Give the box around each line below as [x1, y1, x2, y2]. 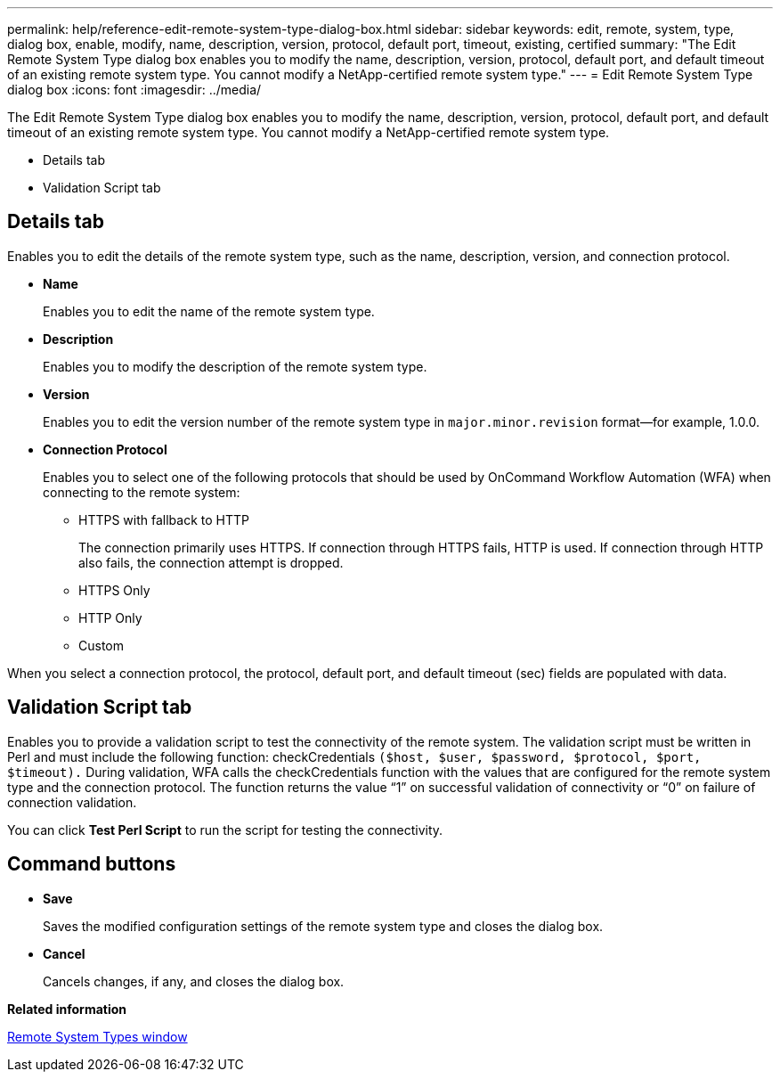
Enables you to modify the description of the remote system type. [43, 358, 427, 374]
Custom [78, 637, 124, 653]
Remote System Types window [7, 1028, 188, 1044]
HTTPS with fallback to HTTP [78, 511, 249, 527]
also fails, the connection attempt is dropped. [78, 554, 344, 570]
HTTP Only [78, 609, 142, 625]
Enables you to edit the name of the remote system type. [43, 303, 375, 319]
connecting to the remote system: [43, 484, 240, 500]
